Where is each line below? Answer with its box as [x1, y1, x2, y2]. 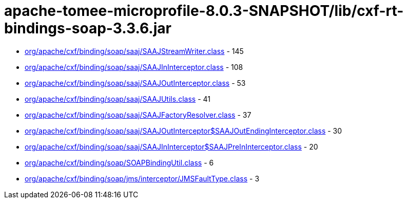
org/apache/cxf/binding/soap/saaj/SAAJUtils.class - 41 [25, 94, 210, 103]
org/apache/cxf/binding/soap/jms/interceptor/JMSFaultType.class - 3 [25, 174, 260, 183]
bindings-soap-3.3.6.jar [4, 20, 171, 37]
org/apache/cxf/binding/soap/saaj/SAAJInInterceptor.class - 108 [25, 62, 243, 71]
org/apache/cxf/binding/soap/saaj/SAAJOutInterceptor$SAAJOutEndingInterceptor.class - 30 [25, 126, 342, 135]
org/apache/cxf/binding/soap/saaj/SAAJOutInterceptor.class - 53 [25, 78, 246, 87]
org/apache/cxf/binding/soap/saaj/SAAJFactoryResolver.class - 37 [25, 110, 251, 119]
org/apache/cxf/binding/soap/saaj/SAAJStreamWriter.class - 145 [25, 46, 244, 56]
